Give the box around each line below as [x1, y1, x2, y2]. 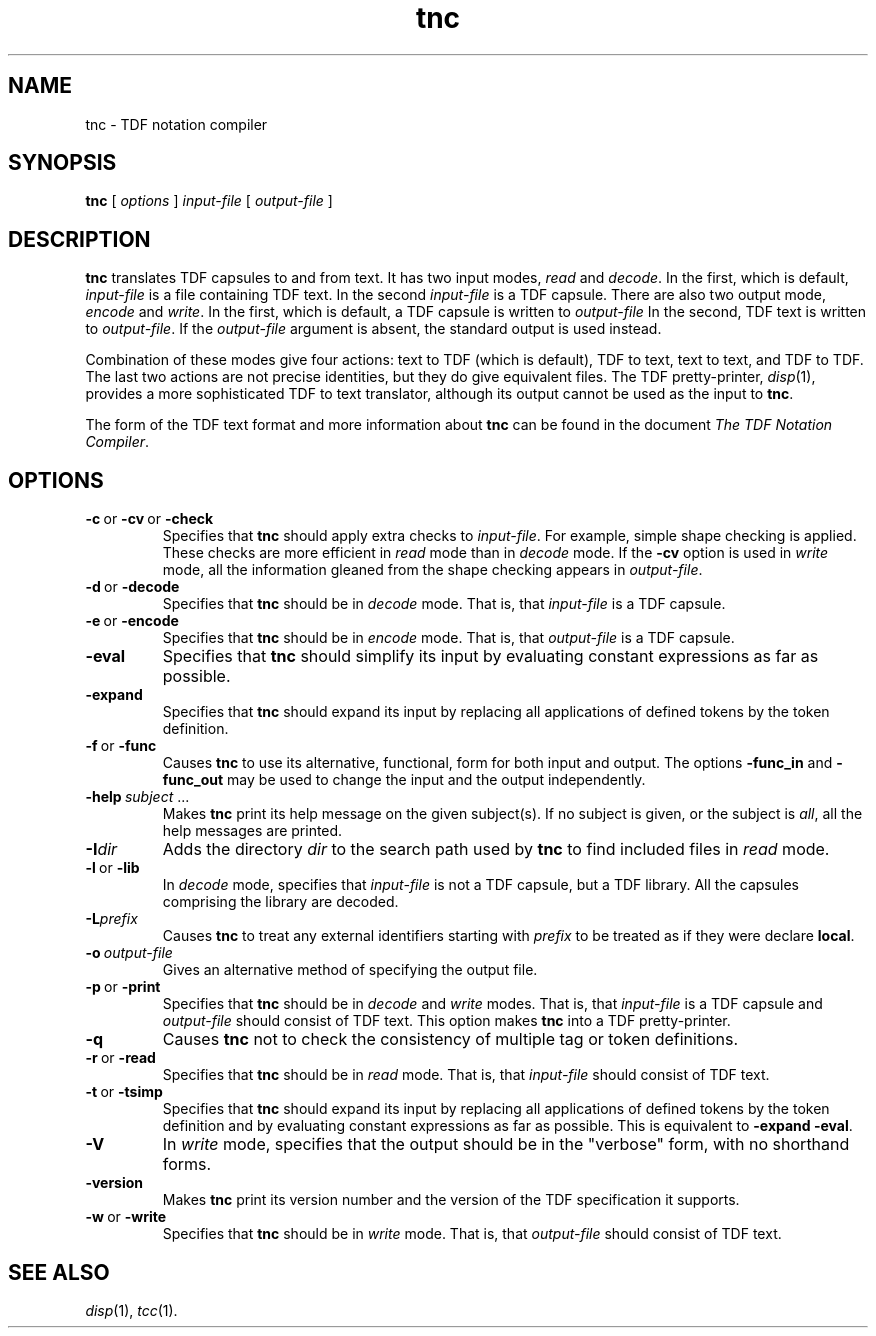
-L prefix [85, 910, 138, 928]
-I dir [85, 839, 118, 860]
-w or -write [85, 1208, 167, 1226]
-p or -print [85, 978, 161, 996]
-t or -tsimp [85, 1083, 163, 1101]
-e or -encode [85, 612, 179, 630]
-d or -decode [85, 578, 180, 596]
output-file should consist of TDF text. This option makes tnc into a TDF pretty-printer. [162, 1012, 731, 1030]
